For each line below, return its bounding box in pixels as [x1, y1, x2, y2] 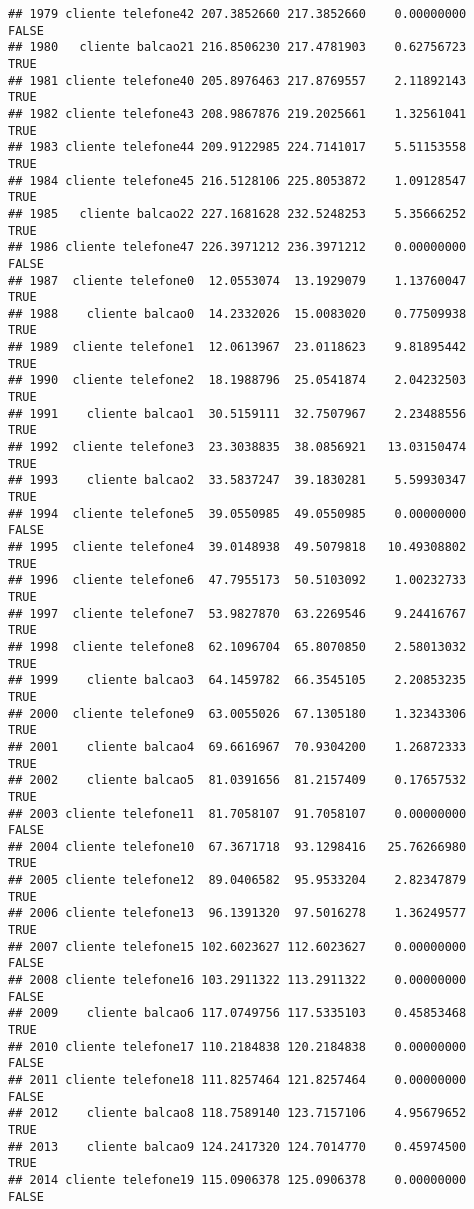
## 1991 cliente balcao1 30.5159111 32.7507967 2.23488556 [8, 406, 467, 421]
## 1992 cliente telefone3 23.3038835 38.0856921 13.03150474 [8, 440, 467, 455]
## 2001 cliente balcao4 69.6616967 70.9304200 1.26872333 [8, 739, 467, 754]
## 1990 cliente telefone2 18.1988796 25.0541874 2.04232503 [8, 373, 467, 388]
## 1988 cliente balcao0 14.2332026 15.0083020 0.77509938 [8, 306, 467, 321]
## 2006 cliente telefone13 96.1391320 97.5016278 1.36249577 [8, 906, 467, 921]
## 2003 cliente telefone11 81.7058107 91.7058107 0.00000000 [8, 806, 467, 821]
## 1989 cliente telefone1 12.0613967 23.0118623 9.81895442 [8, 340, 467, 355]
